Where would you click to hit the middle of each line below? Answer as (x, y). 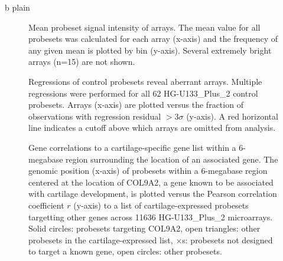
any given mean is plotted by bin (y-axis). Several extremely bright (150, 50)
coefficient (46, 205)
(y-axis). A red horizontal (232, 116)
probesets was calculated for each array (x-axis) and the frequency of (153, 39)
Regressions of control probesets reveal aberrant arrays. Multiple (145, 81)
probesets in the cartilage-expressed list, (101, 239)
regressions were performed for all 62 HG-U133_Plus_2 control (143, 93)
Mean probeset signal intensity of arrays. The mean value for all (144, 27)
